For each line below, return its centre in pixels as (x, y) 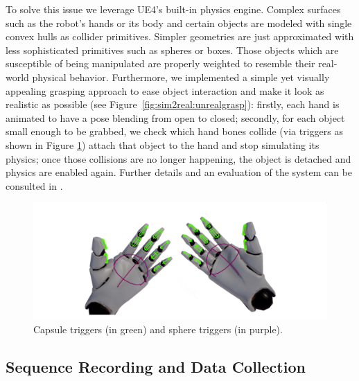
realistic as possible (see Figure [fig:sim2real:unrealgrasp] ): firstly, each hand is (173, 104)
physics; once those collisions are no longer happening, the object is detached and (178, 158)
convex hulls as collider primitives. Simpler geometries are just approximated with (180, 36)
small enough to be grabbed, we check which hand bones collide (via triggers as (174, 131)
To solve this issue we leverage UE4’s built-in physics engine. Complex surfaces (173, 9)
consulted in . (34, 185)
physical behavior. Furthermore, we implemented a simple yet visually (181, 77)
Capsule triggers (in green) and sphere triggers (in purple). (158, 329)
